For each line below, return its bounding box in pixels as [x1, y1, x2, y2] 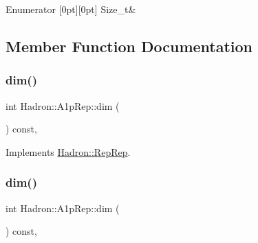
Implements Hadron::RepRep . [6, 144, 131, 159]
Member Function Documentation [6, 35, 253, 56]
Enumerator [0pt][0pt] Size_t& [6, 2, 136, 16]
